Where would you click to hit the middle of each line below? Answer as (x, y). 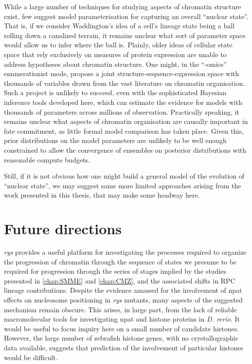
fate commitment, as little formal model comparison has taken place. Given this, (124, 131)
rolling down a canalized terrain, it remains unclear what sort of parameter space (125, 35)
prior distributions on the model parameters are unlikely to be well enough (115, 140)
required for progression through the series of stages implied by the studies (115, 271)
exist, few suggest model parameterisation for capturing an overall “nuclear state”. (126, 16)
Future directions (63, 229)
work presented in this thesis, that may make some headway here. (102, 195)
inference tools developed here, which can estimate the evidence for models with (123, 102)
